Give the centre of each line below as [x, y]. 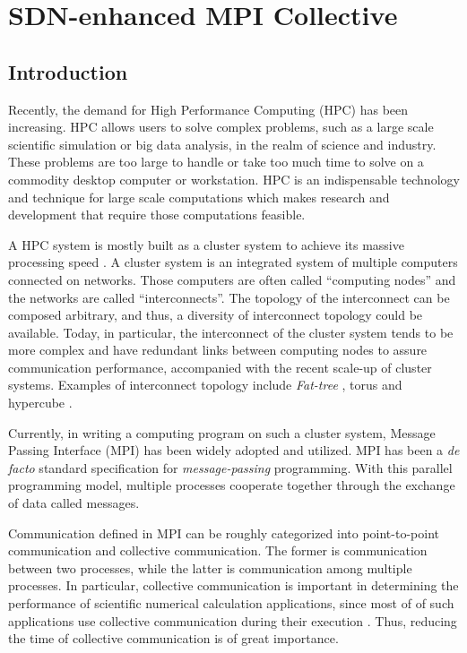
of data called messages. [74, 503]
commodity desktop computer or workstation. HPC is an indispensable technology [234, 179]
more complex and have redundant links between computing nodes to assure [218, 350]
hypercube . [40, 403]
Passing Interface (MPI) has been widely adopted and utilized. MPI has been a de [234, 450]
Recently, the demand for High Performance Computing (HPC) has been [208, 109]
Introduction [68, 71]
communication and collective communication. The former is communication [218, 550]
